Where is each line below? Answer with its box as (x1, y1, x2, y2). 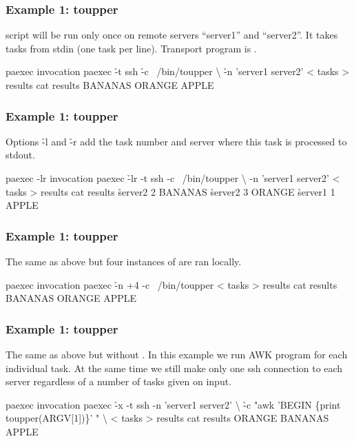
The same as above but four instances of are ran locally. (6, 254, 242, 268)
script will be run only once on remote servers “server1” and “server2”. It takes (6, 28, 338, 42)
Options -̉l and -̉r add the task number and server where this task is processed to (6, 134, 347, 148)
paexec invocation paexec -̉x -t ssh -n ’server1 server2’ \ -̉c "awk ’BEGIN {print (6, 397, 341, 411)
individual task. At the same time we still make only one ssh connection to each (6, 360, 343, 375)
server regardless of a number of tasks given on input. (6, 374, 232, 389)
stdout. (6, 147, 35, 162)
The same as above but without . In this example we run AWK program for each (6, 347, 348, 361)
